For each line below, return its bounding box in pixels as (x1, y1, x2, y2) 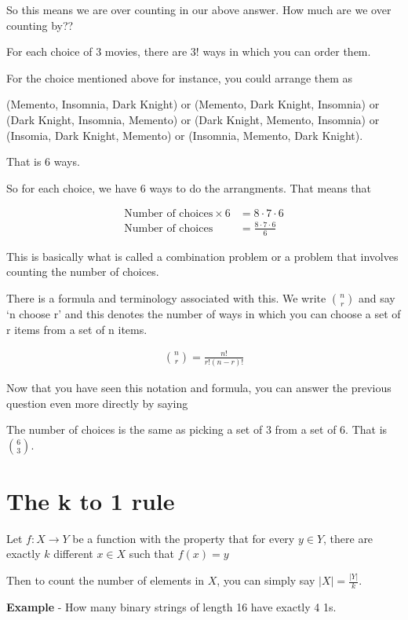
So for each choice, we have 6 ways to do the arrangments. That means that (6, 179, 371, 196)
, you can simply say (217, 572, 315, 589)
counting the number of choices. (6, 263, 159, 280)
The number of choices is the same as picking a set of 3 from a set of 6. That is (6, 421, 388, 438)
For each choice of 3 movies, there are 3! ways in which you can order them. (6, 43, 371, 60)
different (53, 545, 93, 562)
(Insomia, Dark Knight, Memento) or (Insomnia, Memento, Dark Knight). (6, 127, 363, 143)
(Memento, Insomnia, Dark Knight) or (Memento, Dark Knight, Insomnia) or (6, 96, 380, 112)
